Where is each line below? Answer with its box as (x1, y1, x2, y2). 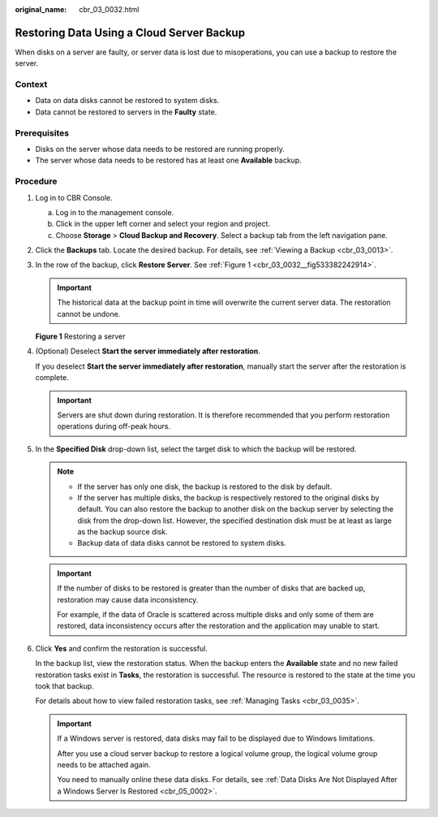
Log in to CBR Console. (35, 192, 113, 202)
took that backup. (35, 681, 95, 690)
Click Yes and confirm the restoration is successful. (35, 643, 208, 653)
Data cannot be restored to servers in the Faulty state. (35, 106, 217, 117)
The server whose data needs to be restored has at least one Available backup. (35, 155, 302, 166)
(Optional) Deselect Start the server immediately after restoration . (35, 346, 261, 357)
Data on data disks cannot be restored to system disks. (35, 96, 220, 106)
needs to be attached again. (57, 759, 151, 769)
